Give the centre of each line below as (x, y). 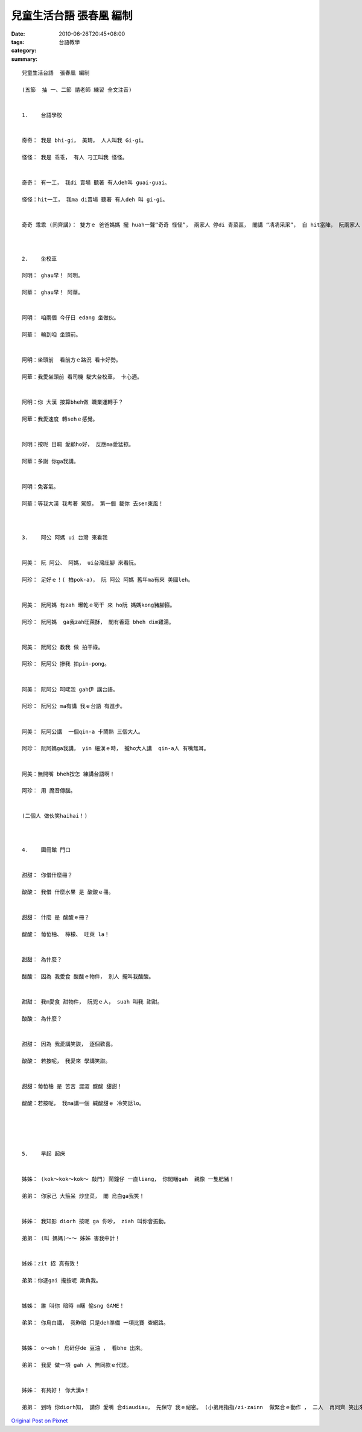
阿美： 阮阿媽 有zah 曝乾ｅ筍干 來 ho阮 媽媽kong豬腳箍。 (99, 605)
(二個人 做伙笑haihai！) (55, 816)
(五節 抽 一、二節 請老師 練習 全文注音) (77, 90)
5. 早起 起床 (44, 1154)
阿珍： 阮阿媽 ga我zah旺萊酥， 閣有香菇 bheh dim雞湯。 (98, 622)
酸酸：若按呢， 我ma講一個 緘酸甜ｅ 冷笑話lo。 (83, 1103)
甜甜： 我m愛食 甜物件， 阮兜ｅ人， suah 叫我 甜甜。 (92, 1002)
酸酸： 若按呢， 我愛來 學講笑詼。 (66, 1061)
